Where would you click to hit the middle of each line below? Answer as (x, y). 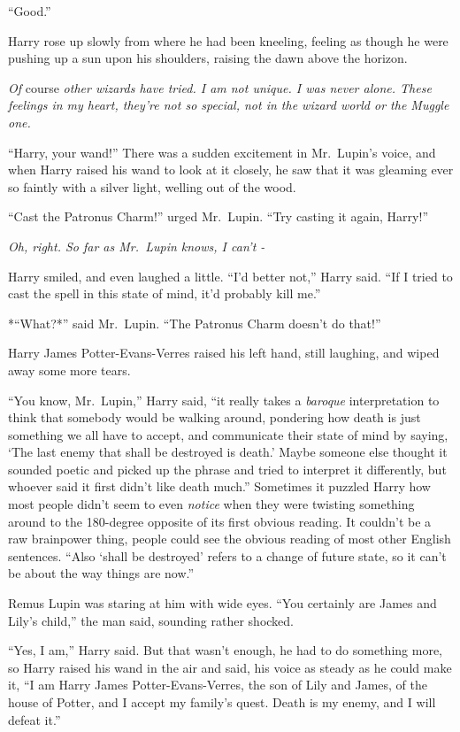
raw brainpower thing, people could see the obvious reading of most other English (230, 539)
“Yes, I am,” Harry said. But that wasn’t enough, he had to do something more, (225, 650)
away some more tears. (69, 370)
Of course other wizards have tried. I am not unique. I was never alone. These (220, 87)
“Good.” (30, 11)
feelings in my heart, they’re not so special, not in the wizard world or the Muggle (229, 105)
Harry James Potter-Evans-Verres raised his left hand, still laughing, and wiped (224, 353)
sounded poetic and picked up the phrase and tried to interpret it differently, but (227, 469)
